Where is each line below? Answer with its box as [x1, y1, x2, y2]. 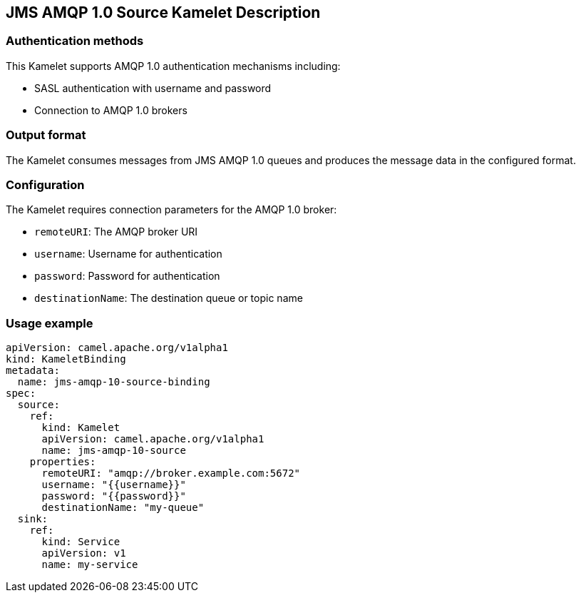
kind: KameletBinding [6, 353, 126, 365]
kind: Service [41, 536, 120, 548]
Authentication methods [6, 34, 144, 49]
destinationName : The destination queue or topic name [34, 292, 303, 305]
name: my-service [41, 559, 138, 571]
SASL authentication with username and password [34, 81, 272, 94]
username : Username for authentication [34, 248, 222, 260]
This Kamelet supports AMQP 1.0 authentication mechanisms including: [6, 59, 341, 72]
